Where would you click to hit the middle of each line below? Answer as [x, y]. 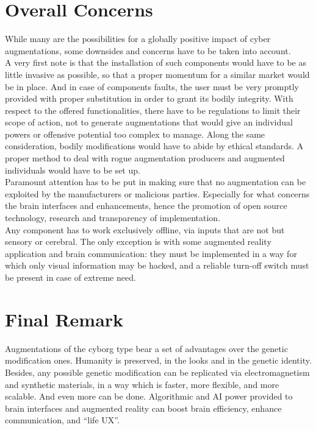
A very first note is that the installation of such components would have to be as [156, 62]
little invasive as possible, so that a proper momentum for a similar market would [157, 74]
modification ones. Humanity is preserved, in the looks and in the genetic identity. [158, 360]
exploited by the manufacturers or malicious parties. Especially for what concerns [157, 193]
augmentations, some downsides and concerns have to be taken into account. [148, 50]
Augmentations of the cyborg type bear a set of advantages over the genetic [146, 348]
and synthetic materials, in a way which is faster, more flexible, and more [142, 384]
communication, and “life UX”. [62, 420]
